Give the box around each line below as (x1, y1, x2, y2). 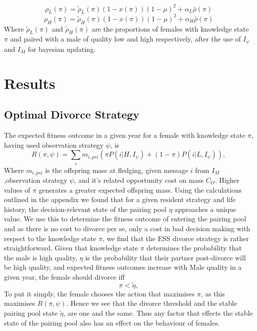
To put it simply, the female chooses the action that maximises (4, 288, 195, 298)
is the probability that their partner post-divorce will (85, 252, 246, 262)
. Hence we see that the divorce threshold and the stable (66, 298, 237, 308)
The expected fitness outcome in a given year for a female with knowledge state (4, 130, 246, 140)
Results (4, 73, 55, 93)
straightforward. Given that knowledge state (4, 243, 138, 253)
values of (4, 184, 30, 195)
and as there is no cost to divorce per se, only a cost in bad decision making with (4, 223, 251, 233)
